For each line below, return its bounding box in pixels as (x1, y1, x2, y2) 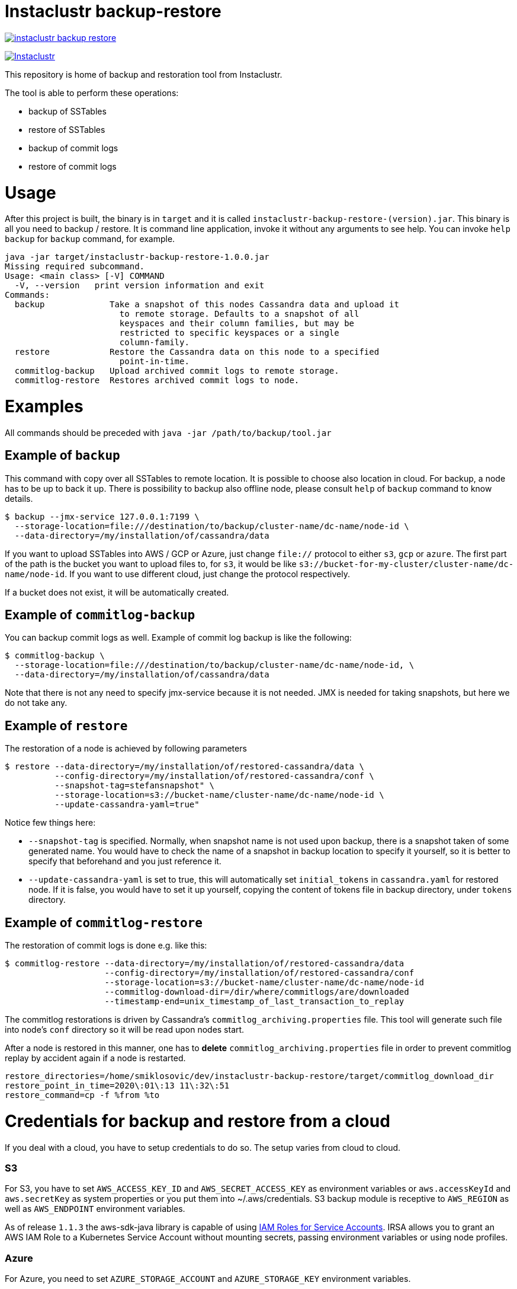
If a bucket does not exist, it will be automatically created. (5, 587, 229, 597)
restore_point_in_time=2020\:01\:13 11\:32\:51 (5, 1081, 230, 1091)
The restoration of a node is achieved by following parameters (5, 743, 247, 754)
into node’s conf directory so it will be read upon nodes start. (5, 1024, 245, 1035)
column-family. (119, 338, 190, 348)
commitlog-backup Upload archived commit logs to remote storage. (14, 366, 339, 376)
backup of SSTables (28, 106, 107, 116)
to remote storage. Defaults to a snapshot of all (119, 309, 359, 319)
